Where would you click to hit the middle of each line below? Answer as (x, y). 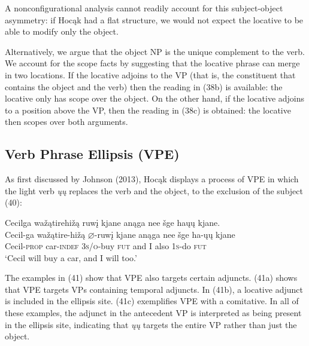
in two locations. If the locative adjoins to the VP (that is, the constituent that (150, 74)
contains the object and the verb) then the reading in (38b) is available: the (144, 86)
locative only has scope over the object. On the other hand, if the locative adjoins (155, 98)
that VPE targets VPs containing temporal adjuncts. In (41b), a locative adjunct (154, 289)
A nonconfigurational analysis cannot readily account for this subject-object (144, 8)
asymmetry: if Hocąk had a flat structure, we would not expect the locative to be (154, 19)
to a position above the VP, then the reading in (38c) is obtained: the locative (148, 110)
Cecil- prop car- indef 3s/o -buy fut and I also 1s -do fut (106, 246)
